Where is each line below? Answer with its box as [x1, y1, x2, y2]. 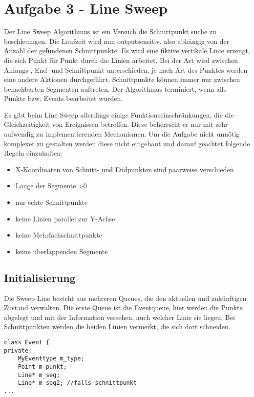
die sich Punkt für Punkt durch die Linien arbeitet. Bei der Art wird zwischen [4, 55, 238, 65]
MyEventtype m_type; [18, 355, 85, 362]
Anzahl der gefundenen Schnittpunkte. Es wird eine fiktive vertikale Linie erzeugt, [4, 45, 250, 56]
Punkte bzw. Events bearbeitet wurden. [4, 93, 123, 103]
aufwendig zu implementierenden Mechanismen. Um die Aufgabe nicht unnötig [4, 129, 240, 139]
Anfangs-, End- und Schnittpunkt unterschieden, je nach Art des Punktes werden [4, 64, 248, 75]
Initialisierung [4, 270, 76, 285]
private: [4, 347, 32, 354]
